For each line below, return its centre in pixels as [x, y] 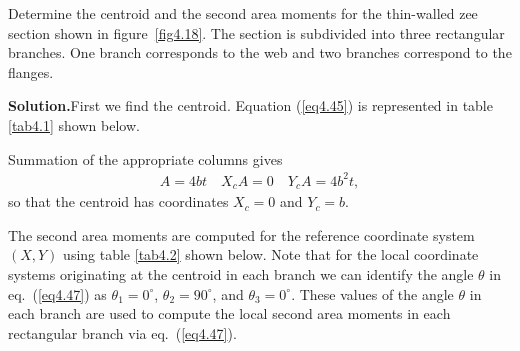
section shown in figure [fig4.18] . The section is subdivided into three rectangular [256, 32]
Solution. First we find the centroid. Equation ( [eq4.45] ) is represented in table [250, 105]
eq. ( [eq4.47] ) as [57, 293]
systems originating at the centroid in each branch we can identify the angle [241, 273]
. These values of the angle [372, 293]
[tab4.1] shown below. [74, 124]
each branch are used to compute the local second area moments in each [229, 313]
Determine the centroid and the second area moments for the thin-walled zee [243, 13]
